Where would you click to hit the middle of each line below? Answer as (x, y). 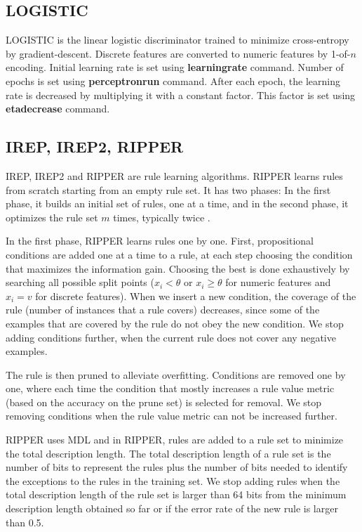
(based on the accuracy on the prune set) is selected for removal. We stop (164, 402)
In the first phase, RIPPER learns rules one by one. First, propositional (160, 241)
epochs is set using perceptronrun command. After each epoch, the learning (173, 80)
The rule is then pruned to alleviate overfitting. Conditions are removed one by (176, 374)
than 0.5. (25, 522)
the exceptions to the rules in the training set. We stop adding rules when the (173, 480)
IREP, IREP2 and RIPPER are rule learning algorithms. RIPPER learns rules (174, 175)
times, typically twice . (162, 217)
